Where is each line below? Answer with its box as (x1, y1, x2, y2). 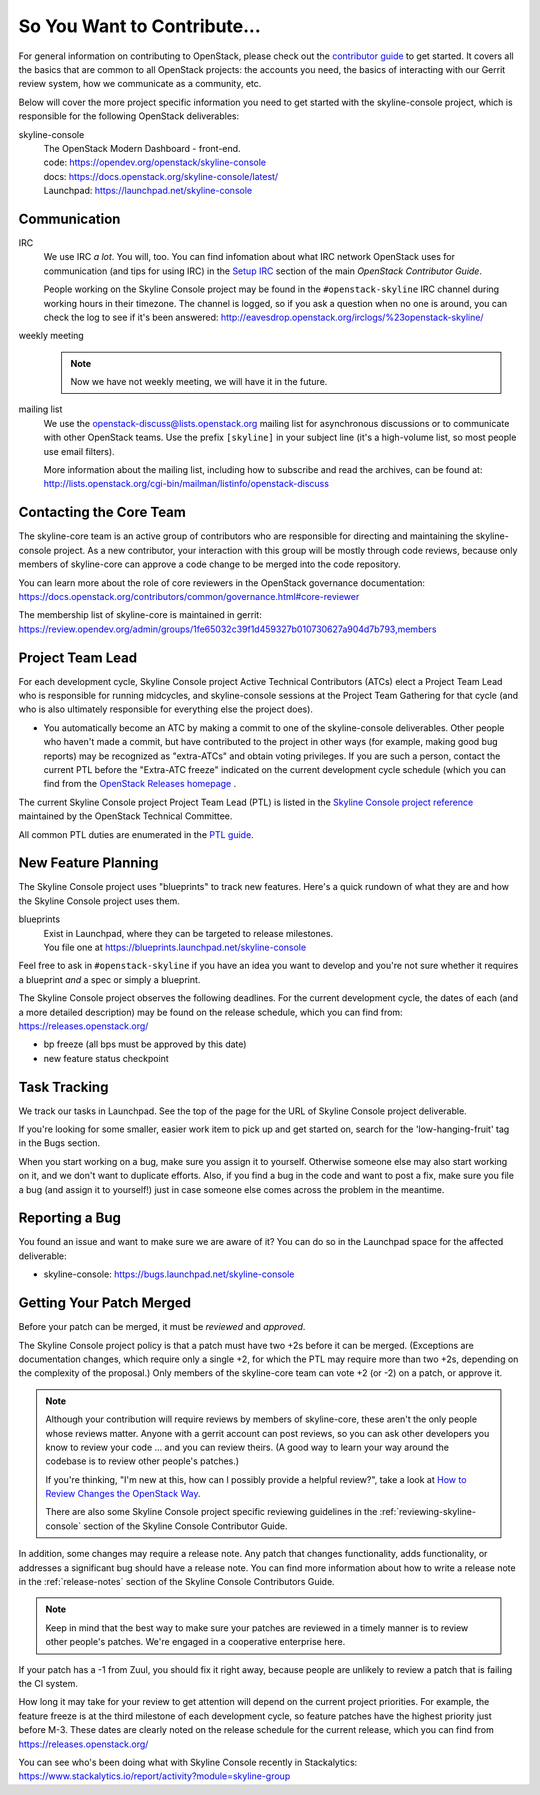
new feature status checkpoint (43, 1052, 169, 1064)
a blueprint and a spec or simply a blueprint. (18, 973, 201, 985)
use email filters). (43, 445, 115, 457)
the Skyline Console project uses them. (18, 895, 180, 907)
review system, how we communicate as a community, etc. (18, 78, 262, 90)
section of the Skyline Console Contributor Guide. (83, 1520, 289, 1532)
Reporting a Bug (18, 1210, 122, 1227)
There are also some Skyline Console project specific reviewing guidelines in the (45, 1506, 378, 1518)
